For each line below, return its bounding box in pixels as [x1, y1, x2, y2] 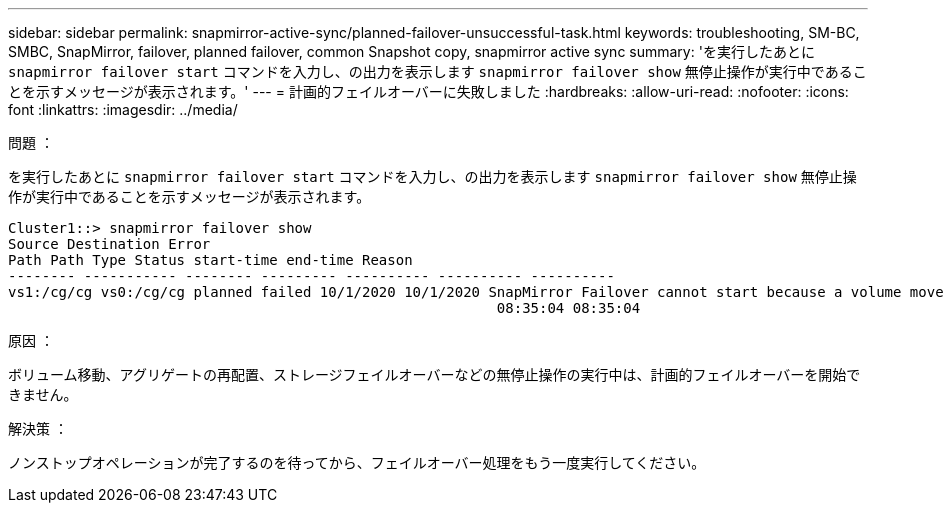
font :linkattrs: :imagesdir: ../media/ [8, 101, 238, 118]
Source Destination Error [8, 236, 211, 252]
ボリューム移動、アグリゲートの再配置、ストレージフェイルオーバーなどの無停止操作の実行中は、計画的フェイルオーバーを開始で [8, 366, 861, 383]
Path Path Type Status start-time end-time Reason [8, 252, 413, 268]
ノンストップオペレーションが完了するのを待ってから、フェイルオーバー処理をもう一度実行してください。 [8, 454, 706, 471]
